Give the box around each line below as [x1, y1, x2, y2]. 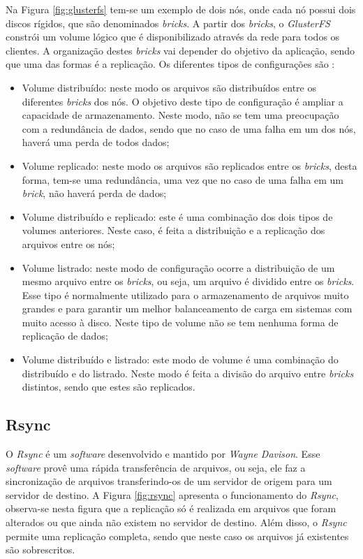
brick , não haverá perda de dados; [22, 186, 167, 201]
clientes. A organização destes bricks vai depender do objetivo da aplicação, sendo [6, 43, 355, 57]
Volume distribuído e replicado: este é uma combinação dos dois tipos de [22, 209, 333, 224]
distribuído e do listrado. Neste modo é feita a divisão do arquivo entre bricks [22, 365, 354, 380]
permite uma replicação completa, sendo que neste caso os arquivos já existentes [6, 528, 349, 543]
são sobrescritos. [6, 542, 75, 557]
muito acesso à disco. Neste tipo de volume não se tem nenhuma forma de [22, 314, 339, 329]
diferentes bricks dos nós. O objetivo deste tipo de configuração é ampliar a [22, 94, 343, 108]
